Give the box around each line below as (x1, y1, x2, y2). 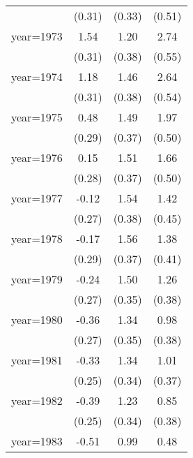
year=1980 (11, 311, 63, 327)
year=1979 (11, 271, 63, 287)
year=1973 (11, 28, 63, 44)
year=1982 (11, 392, 63, 408)
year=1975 (11, 109, 63, 125)
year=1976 (11, 149, 63, 165)
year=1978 (11, 230, 63, 246)
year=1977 (11, 190, 63, 206)
